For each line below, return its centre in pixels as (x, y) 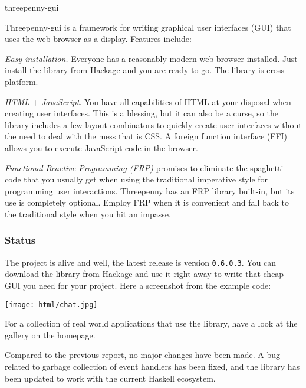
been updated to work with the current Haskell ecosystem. (110, 378)
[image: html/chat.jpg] (51, 304)
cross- (277, 70)
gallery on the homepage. (50, 335)
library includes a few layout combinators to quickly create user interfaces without (153, 124)
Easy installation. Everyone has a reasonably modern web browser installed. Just (151, 58)
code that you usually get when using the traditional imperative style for (136, 179)
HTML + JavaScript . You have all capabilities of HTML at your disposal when (148, 101)
